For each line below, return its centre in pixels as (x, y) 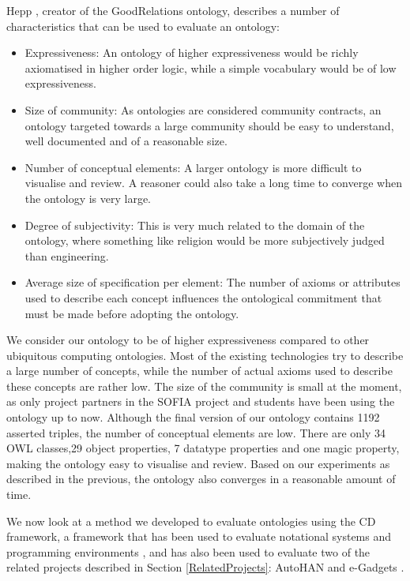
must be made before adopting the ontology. (132, 313)
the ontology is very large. (88, 198)
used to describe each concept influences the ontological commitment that (203, 297)
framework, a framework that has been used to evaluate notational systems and (199, 536)
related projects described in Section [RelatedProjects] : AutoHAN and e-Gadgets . (205, 567)
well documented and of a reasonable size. (126, 141)
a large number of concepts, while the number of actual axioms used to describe (199, 371)
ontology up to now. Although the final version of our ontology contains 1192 (193, 417)
